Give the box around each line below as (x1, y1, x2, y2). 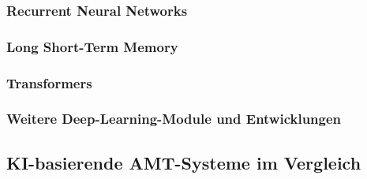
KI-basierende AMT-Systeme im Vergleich (6, 150, 361, 174)
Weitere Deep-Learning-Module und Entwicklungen (6, 109, 342, 129)
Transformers (6, 73, 92, 92)
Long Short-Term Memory (6, 36, 178, 56)
